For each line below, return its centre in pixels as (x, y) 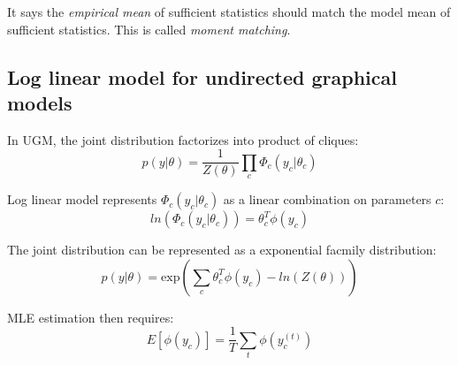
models (40, 102)
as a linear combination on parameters (327, 199)
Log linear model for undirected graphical (202, 76)
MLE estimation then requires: (91, 317)
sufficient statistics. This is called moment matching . (149, 29)
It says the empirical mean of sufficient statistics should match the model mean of (229, 11)
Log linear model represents (82, 199)
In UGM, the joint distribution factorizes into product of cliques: (183, 139)
